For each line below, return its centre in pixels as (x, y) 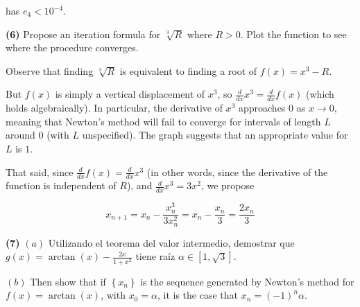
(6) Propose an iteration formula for (83, 34)
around (20, 135)
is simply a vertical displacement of (130, 94)
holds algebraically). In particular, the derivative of (114, 108)
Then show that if (68, 281)
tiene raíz (155, 256)
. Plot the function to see (293, 34)
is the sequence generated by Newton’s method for (247, 281)
